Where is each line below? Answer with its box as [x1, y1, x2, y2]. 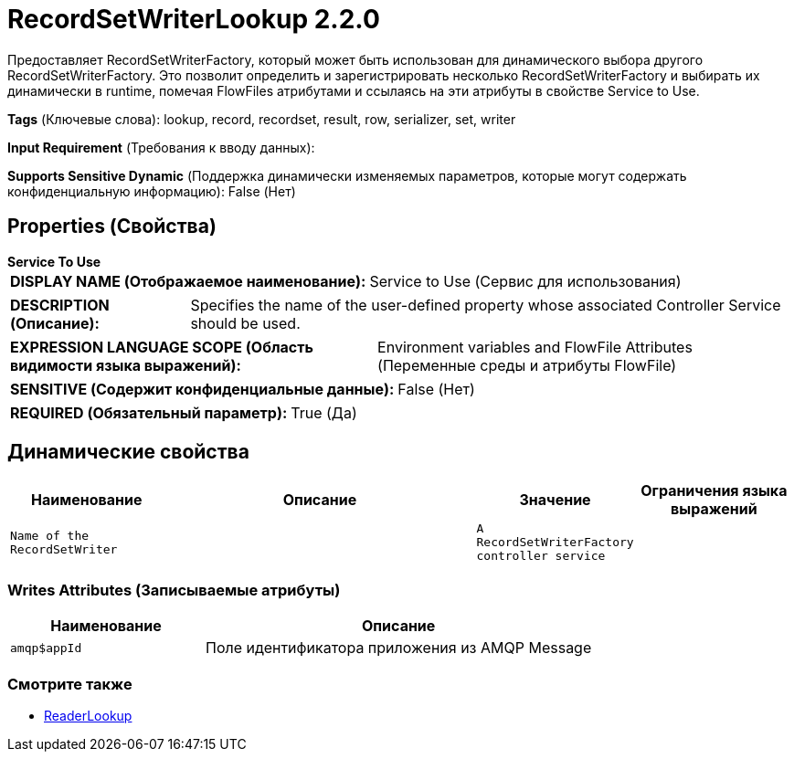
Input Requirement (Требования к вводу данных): [7, 139, 315, 155]
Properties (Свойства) [7, 215, 217, 238]
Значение [519, 490, 591, 510]
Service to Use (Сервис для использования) [369, 271, 682, 290]
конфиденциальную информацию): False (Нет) [7, 183, 296, 199]
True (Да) [291, 403, 357, 422]
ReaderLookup [44, 707, 132, 723]
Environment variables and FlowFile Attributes [377, 337, 693, 356]
